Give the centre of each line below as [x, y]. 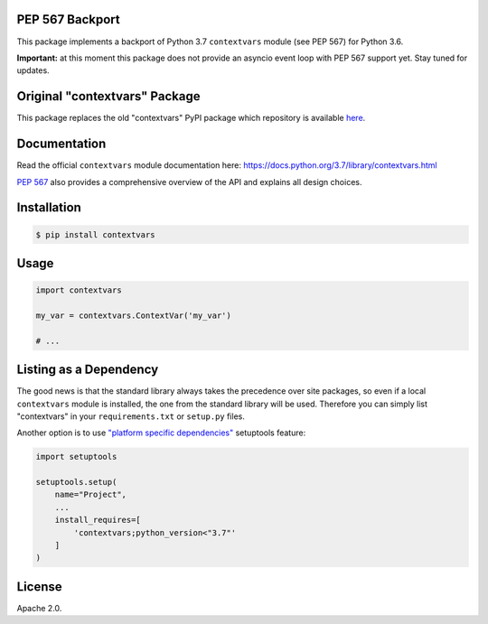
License [39, 587]
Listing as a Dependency [88, 370]
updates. [33, 70]
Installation [49, 208]
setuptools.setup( [76, 482]
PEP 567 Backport [69, 19]
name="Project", [90, 495]
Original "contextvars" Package [108, 96]
